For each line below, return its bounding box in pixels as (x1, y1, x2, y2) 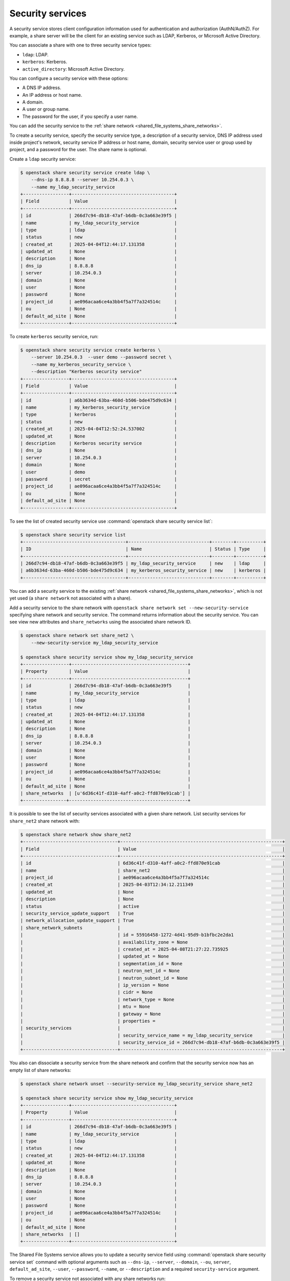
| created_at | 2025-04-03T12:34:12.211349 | (20, 882, 285, 887)
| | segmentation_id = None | (20, 961, 285, 966)
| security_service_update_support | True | (20, 911, 285, 917)
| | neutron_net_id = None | (20, 968, 285, 974)
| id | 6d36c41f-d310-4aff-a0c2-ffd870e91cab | (20, 860, 285, 866)
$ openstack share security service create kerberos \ (20, 347, 161, 353)
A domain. (22, 99, 44, 105)
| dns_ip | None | (20, 447, 177, 453)
